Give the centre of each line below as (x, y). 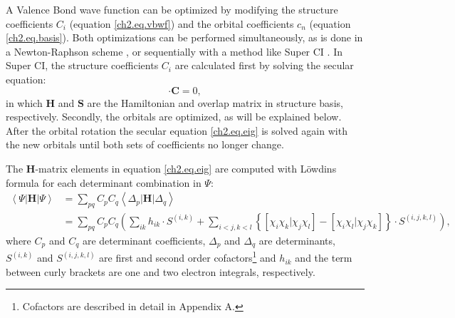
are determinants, (297, 240)
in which (24, 102)
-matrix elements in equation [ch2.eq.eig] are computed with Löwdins (186, 168)
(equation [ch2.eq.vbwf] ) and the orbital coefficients (182, 23)
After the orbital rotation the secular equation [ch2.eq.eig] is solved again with (177, 130)
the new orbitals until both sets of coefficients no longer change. (145, 144)
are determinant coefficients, (144, 240)
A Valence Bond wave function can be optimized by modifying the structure (172, 9)
